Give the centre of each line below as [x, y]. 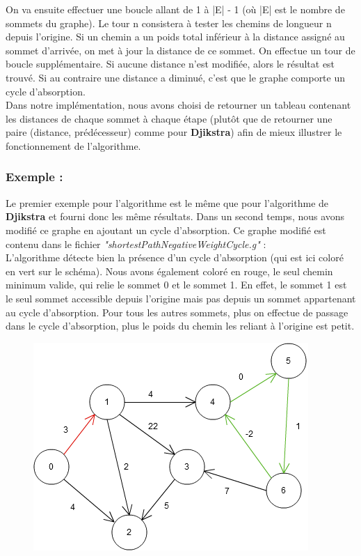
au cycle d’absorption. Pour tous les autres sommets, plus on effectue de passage [177, 312]
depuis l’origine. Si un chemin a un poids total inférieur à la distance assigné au [175, 37]
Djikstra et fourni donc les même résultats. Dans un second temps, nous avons [175, 216]
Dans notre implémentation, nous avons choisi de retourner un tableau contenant [178, 105]
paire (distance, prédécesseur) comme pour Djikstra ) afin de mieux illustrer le [174, 132]
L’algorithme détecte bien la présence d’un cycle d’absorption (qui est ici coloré [175, 257]
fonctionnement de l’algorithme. [73, 145]
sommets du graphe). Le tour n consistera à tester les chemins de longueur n [169, 23]
